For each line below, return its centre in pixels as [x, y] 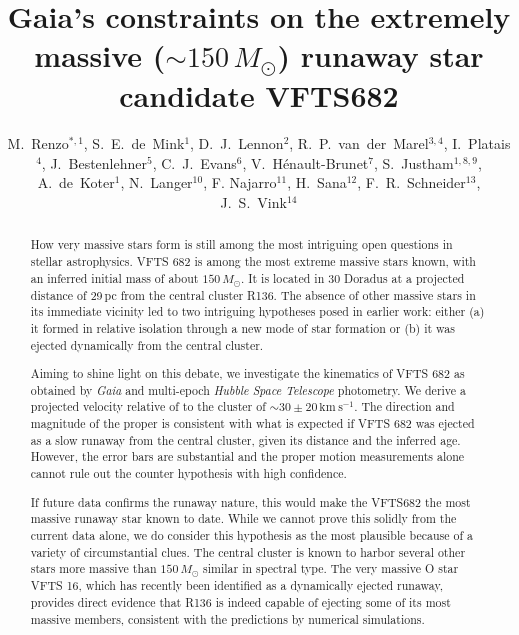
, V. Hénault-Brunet [305, 162]
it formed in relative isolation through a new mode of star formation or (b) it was [242, 327]
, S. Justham [414, 162]
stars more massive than [93, 568]
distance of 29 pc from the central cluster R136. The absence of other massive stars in [253, 294]
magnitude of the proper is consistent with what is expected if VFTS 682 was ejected [252, 423]
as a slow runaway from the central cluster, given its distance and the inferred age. [245, 439]
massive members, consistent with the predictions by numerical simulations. [227, 618]
